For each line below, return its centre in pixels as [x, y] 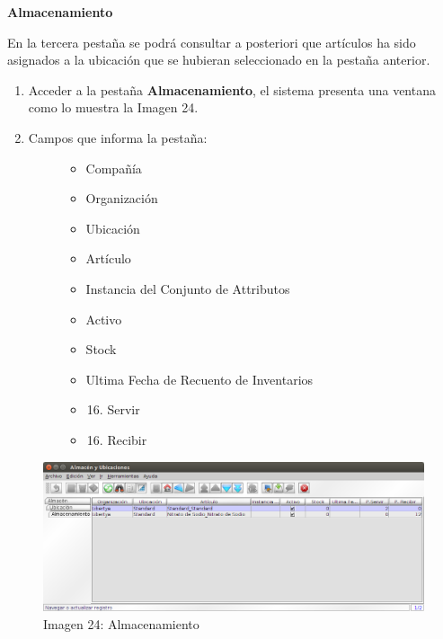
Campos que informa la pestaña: [118, 137]
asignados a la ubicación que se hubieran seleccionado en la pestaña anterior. [219, 60]
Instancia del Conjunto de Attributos [188, 288]
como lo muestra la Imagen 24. [113, 107]
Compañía [114, 168]
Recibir [127, 439]
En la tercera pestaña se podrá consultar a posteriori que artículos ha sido [212, 42]
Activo [104, 319]
